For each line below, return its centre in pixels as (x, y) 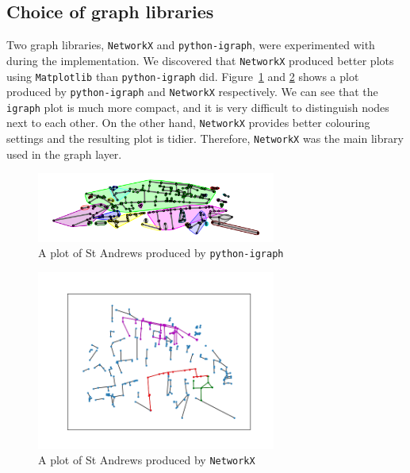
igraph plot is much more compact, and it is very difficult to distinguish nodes (198, 107)
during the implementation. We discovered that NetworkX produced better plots (200, 60)
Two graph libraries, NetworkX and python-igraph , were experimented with (191, 45)
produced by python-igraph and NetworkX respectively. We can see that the (192, 92)
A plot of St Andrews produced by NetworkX (147, 460)
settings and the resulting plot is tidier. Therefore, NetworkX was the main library (205, 138)
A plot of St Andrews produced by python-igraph (161, 253)
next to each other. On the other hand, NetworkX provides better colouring (188, 123)
